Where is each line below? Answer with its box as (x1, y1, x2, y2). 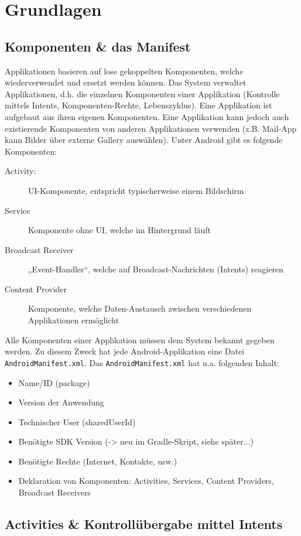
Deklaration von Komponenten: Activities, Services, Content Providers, (18, 474, 274, 487)
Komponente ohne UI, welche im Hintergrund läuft (28, 224, 211, 236)
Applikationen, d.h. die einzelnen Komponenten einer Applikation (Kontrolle (5, 87, 280, 100)
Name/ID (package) (18, 376, 90, 388)
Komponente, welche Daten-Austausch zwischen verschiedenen (28, 302, 252, 315)
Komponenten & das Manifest (5, 37, 191, 55)
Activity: (5, 165, 36, 177)
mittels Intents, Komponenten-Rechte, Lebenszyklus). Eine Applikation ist (5, 99, 272, 111)
